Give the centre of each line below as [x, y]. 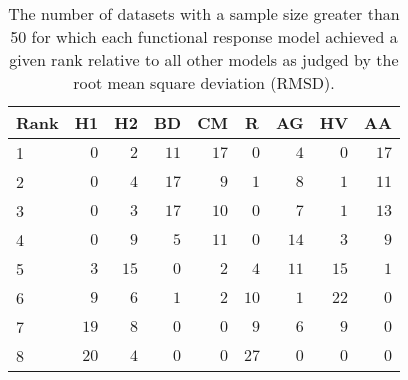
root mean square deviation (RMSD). [204, 82]
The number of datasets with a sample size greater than [204, 13]
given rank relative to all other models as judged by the [204, 59]
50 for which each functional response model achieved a [204, 36]
